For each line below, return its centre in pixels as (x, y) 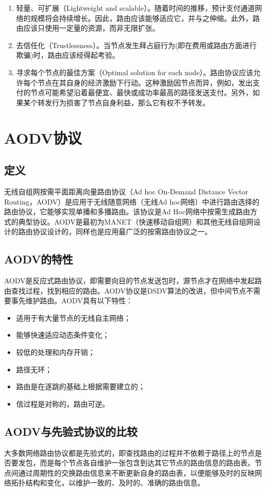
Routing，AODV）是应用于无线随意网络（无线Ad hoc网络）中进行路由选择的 (132, 201)
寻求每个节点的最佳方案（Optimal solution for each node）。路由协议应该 (135, 72)
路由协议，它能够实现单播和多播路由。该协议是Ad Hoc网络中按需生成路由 (127, 211)
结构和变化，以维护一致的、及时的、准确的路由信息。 (115, 483)
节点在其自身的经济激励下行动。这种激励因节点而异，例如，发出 (145, 82)
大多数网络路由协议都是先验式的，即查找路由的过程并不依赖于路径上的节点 (129, 452)
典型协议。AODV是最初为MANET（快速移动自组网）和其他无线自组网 (136, 221)
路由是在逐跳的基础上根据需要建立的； (81, 386)
